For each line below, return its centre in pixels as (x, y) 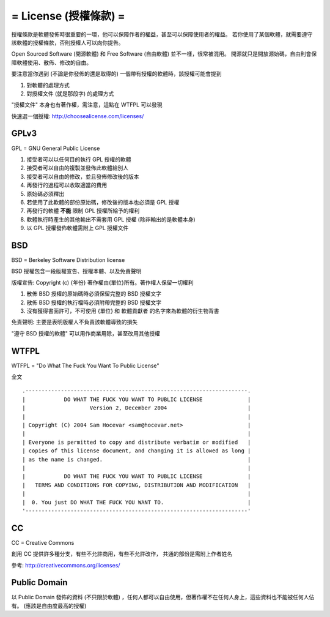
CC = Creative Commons (43, 542)
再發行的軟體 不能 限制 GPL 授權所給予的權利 (83, 211)
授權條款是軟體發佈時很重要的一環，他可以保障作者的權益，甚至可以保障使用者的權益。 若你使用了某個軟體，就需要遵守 (162, 34)
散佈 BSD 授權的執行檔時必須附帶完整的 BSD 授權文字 (94, 302)
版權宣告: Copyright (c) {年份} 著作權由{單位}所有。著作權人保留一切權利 (102, 282)
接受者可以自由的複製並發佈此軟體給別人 (77, 168)
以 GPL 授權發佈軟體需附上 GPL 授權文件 (78, 228)
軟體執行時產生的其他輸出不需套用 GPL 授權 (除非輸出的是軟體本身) (111, 219)
